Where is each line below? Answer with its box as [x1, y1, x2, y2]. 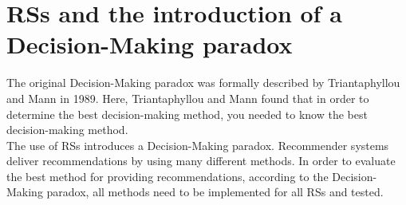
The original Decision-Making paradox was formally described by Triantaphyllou [6, 74, 400, 91]
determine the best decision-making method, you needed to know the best [6, 105, 368, 122]
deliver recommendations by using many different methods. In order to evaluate [6, 152, 396, 169]
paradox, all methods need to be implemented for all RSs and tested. [46, 183, 384, 200]
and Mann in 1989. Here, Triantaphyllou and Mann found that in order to [6, 89, 369, 106]
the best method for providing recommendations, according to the [6, 168, 329, 184]
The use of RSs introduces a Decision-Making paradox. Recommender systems [6, 136, 389, 153]
